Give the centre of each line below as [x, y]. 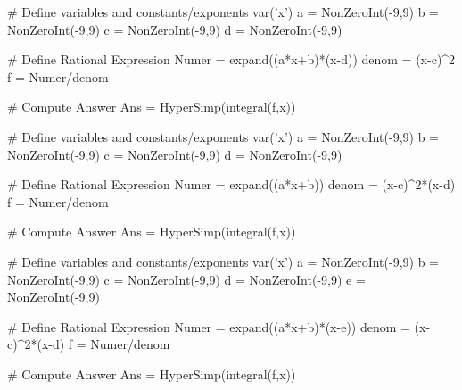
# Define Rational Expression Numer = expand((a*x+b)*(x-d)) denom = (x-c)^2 [231, 59]
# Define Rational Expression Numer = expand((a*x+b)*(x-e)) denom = [209, 326]
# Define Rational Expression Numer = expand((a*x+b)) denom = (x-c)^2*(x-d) [231, 184]
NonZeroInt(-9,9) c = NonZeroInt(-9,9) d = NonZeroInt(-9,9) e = [186, 279]
